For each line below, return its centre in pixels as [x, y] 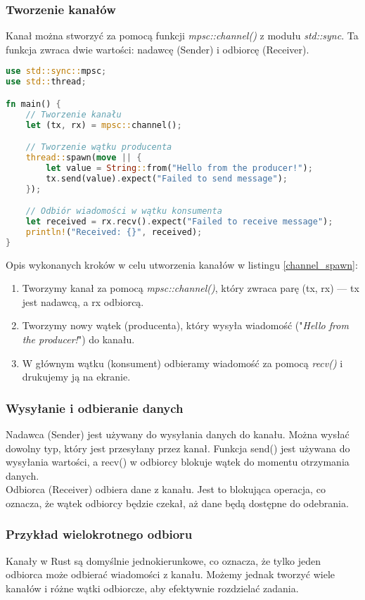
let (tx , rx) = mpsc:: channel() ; [104, 125]
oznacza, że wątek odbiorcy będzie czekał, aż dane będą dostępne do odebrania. [177, 503]
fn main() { [33, 104]
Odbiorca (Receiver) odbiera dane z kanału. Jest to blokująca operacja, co [166, 489]
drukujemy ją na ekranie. [76, 377]
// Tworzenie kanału [73, 114]
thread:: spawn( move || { [84, 157]
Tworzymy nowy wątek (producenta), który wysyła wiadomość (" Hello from [185, 325]
